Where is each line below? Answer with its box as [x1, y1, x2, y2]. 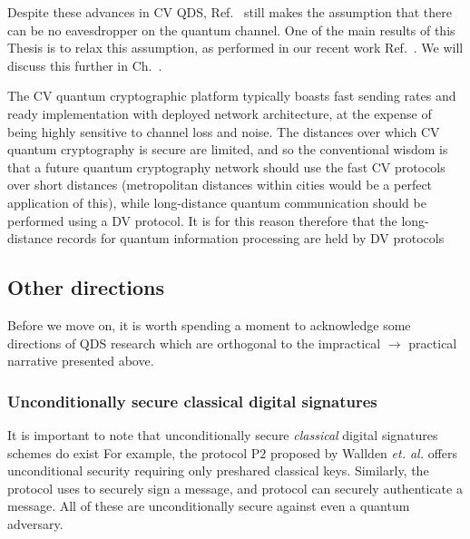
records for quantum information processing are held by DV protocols [56, 229, 445, 248]
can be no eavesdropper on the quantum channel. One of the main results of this [7, 20, 455, 39]
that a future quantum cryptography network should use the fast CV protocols [7, 157, 446, 176]
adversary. [7, 514, 64, 533]
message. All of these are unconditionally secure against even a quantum [7, 496, 410, 515]
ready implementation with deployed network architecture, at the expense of [7, 103, 432, 122]
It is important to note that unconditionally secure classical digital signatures [7, 425, 438, 444]
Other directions [7, 273, 164, 301]
